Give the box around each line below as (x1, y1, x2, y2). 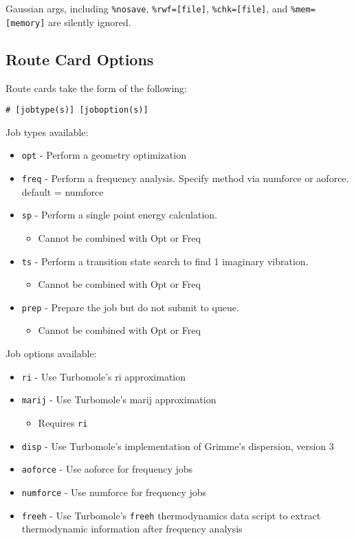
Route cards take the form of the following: (5, 80, 188, 95)
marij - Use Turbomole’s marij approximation (21, 392, 217, 407)
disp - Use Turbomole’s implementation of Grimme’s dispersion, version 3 (21, 438, 334, 453)
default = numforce (21, 184, 104, 199)
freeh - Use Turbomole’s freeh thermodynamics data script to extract (21, 508, 321, 522)
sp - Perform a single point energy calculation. (21, 207, 218, 222)
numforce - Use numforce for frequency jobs (21, 484, 207, 499)
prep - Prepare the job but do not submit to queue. (21, 300, 239, 314)
